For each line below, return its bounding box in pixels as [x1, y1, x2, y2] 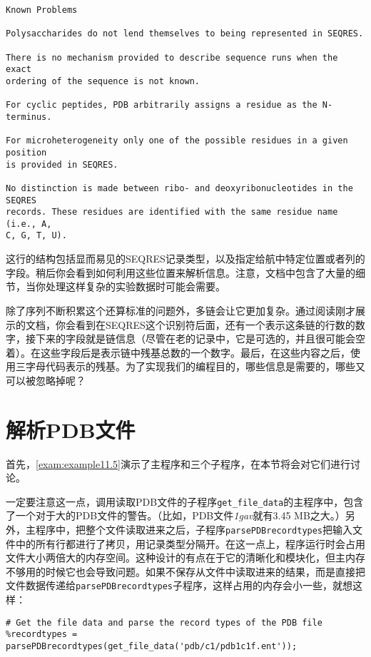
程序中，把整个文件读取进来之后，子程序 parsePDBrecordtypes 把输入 [35, 522, 353, 537]
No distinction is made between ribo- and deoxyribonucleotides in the [6, 183, 353, 193]
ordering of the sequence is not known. [6, 76, 200, 86]
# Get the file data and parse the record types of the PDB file [6, 617, 322, 628]
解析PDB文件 [6, 414, 136, 444]
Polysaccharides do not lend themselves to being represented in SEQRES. [6, 29, 364, 39]
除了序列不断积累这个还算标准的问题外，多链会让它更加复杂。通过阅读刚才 [6, 302, 355, 317]
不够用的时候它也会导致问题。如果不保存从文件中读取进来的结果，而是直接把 [6, 564, 365, 579]
